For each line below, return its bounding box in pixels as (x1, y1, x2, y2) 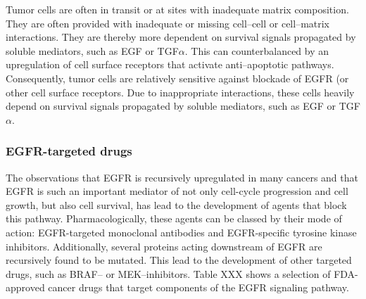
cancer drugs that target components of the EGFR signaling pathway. (48, 280, 349, 295)
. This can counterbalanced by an (184, 43, 329, 58)
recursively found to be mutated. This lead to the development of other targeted (6, 253, 352, 267)
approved (6, 280, 45, 295)
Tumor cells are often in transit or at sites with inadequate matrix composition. (6, 2, 349, 16)
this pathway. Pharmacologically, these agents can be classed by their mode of (6, 211, 342, 226)
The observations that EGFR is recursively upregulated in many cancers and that (6, 170, 358, 184)
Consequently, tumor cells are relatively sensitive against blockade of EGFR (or (6, 70, 349, 85)
